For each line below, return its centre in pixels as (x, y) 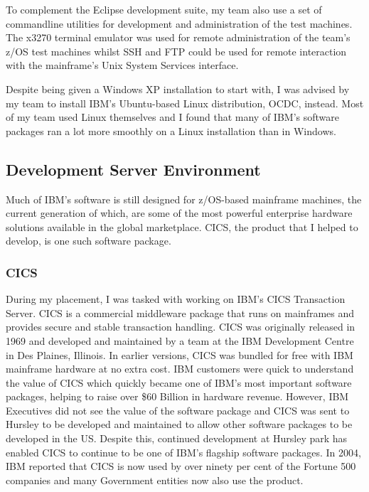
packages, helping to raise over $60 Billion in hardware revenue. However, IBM (177, 396)
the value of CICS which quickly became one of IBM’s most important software (179, 382)
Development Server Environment (133, 169)
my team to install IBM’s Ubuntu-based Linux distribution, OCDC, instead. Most (185, 103)
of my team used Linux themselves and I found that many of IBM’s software (172, 117)
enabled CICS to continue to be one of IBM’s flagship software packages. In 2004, (183, 452)
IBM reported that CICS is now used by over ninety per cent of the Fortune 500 (181, 466)
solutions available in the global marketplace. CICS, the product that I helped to (182, 226)
